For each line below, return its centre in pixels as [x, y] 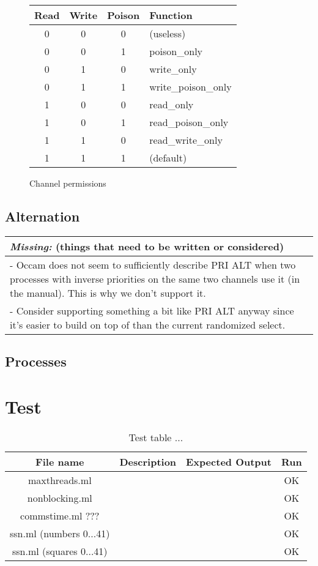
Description [148, 461]
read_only [172, 104]
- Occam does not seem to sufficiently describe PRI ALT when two [153, 264]
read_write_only [186, 140]
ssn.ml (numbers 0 [49, 533]
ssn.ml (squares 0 [49, 551]
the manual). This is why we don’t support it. [108, 292]
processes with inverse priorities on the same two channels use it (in [155, 278]
